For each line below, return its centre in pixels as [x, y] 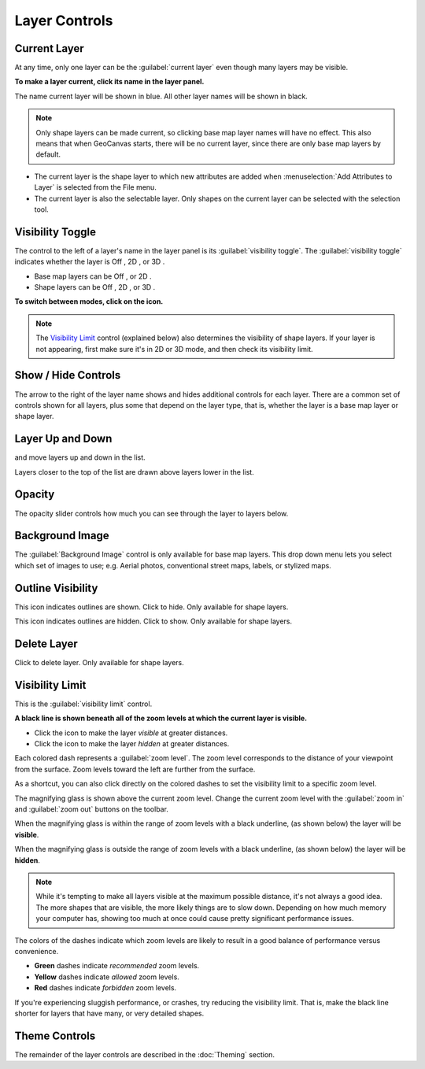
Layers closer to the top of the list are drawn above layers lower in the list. [135, 472]
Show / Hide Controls [68, 375]
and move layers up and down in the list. [80, 457]
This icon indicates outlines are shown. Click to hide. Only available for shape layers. [152, 607]
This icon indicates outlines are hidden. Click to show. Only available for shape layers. [153, 621]
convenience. [37, 951]
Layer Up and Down [63, 439]
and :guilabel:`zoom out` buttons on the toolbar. [92, 809]
